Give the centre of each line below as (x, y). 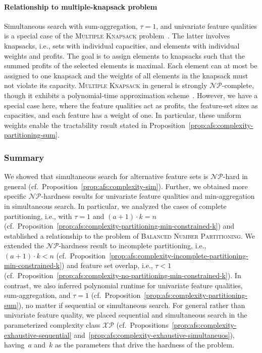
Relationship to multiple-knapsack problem (81, 6)
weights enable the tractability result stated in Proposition (95, 125)
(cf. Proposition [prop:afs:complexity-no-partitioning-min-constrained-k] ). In (123, 275)
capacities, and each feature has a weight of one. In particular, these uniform (123, 115)
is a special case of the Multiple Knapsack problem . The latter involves (117, 36)
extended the (24, 246)
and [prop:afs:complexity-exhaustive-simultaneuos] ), (154, 335)
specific (15, 196)
